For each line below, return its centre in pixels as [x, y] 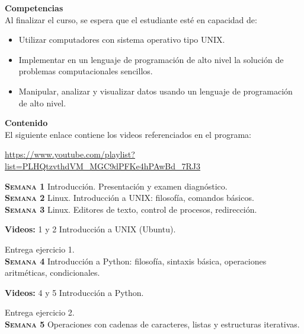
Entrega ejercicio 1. [40, 249]
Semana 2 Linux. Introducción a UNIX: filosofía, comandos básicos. [129, 198]
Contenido [26, 123]
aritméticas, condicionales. [52, 272]
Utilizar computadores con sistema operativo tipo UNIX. [122, 40]
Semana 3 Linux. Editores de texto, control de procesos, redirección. [131, 209]
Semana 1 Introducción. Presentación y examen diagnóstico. [116, 186]
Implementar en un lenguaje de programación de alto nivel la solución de [151, 59]
